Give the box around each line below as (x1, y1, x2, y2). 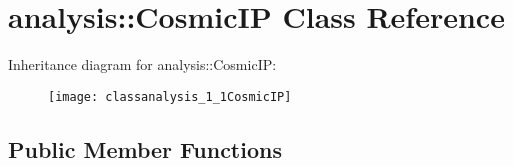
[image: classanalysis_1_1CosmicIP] (48, 89, 292, 104)
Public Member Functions (8, 133, 282, 164)
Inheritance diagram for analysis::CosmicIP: (8, 54, 277, 75)
